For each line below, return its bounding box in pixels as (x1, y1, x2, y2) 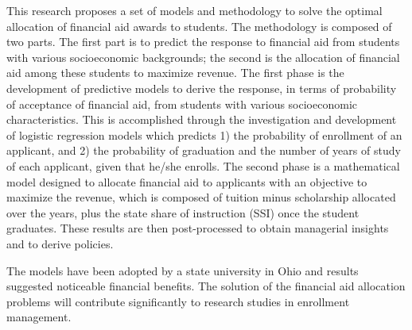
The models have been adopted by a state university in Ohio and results (6, 262, 359, 278)
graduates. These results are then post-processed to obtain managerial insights (6, 220, 389, 236)
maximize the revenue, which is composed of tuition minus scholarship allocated (6, 189, 396, 205)
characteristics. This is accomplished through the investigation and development (6, 111, 397, 128)
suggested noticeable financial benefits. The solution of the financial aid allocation (6, 278, 406, 294)
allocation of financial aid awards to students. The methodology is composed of (6, 17, 392, 34)
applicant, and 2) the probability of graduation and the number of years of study (6, 142, 401, 159)
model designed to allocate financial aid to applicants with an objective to (6, 173, 367, 190)
